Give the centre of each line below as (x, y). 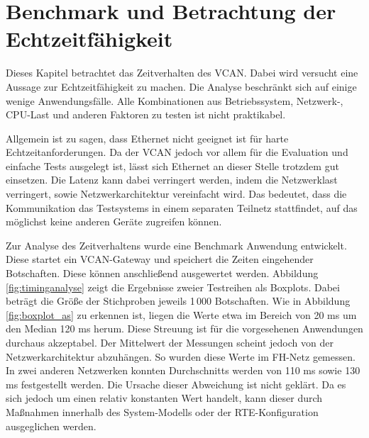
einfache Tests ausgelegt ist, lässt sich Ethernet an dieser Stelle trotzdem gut (172, 165)
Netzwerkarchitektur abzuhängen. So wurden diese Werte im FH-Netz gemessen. (181, 356)
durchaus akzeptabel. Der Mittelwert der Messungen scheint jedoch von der (170, 342)
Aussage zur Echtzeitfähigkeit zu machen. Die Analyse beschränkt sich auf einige (181, 86)
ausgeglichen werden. (51, 426)
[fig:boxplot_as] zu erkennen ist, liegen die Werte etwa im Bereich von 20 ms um (181, 314)
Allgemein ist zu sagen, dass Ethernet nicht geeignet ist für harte (147, 138)
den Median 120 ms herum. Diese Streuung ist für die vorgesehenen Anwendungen (184, 328)
